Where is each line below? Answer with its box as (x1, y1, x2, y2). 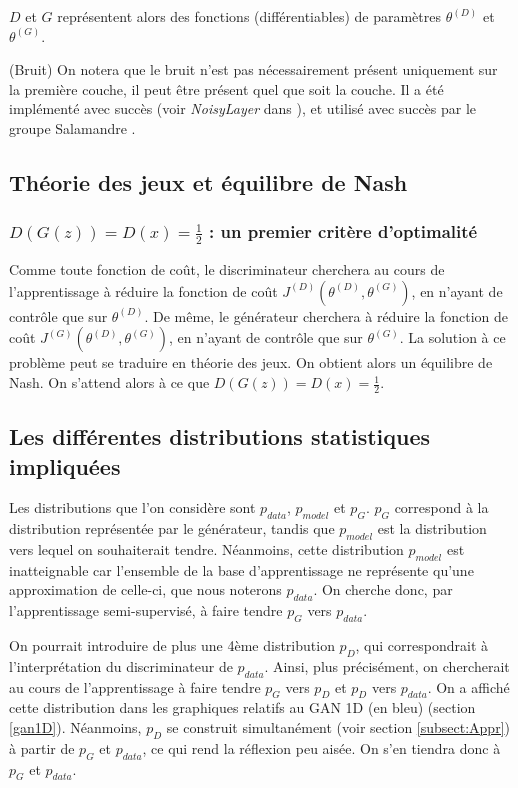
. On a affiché (427, 676, 510, 697)
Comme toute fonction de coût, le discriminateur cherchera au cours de (9, 259, 445, 280)
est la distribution (377, 518, 487, 539)
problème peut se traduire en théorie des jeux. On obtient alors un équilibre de (9, 352, 493, 373)
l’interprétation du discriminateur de (9, 655, 233, 676)
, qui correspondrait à (355, 635, 488, 656)
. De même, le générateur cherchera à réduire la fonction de (144, 305, 509, 326)
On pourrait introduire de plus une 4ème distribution (9, 635, 335, 656)
